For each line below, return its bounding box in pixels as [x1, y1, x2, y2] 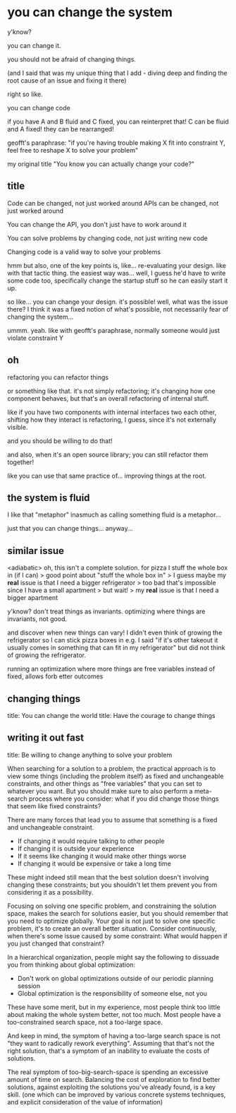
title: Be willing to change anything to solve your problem [7, 750, 173, 759]
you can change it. [7, 41, 61, 49]
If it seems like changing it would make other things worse [17, 852, 187, 860]
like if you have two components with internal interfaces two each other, [7, 408, 217, 416]
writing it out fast [7, 732, 85, 744]
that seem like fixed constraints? [7, 801, 101, 810]
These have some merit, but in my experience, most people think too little [7, 1003, 221, 1011]
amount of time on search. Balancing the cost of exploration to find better [7, 1075, 221, 1083]
